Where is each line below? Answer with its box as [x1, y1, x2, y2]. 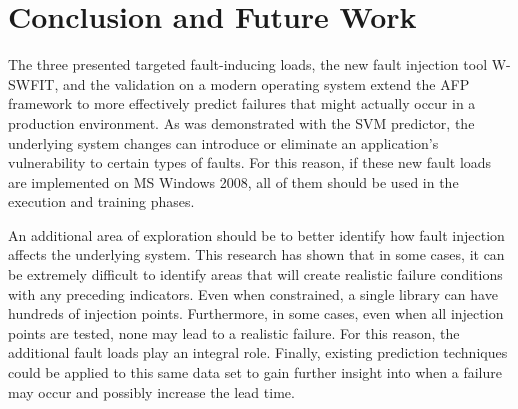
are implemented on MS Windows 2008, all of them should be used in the [8, 171, 459, 192]
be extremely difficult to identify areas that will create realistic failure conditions [8, 264, 503, 285]
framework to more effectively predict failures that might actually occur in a [8, 93, 476, 114]
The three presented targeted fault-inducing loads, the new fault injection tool [8, 54, 488, 75]
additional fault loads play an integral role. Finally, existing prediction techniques [8, 342, 508, 363]
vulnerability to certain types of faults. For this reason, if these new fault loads [8, 152, 492, 173]
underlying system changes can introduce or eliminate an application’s [8, 132, 439, 153]
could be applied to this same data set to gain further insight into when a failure [8, 362, 502, 383]
